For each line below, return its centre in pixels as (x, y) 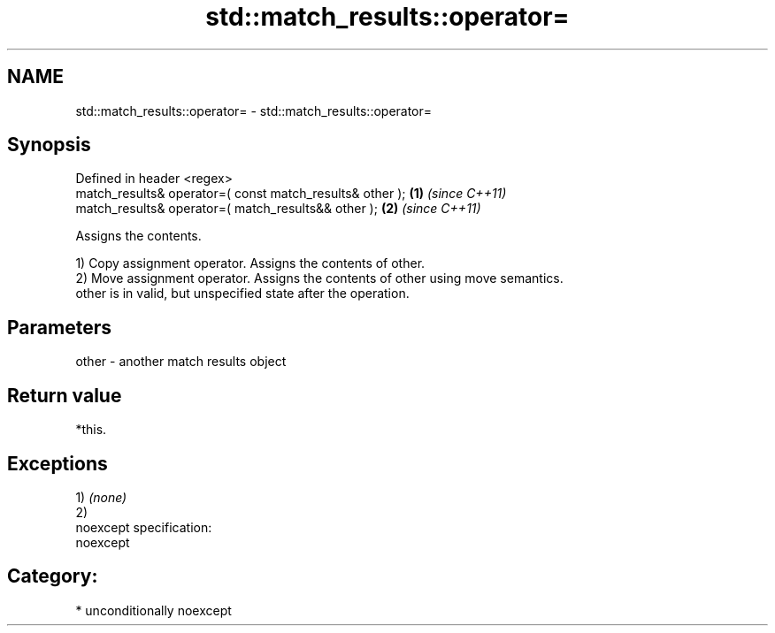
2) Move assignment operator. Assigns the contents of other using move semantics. (319, 278)
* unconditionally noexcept (153, 610)
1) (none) (101, 497)
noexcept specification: (144, 527)
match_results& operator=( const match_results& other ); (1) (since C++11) (291, 194)
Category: (53, 576)
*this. (91, 430)
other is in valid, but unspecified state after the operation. (242, 294)
